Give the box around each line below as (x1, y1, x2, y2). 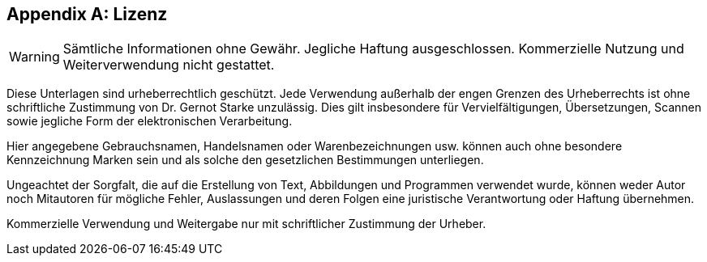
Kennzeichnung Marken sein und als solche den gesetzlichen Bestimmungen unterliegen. (6, 153, 484, 167)
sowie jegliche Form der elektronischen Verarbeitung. (6, 114, 293, 129)
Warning (9, 49, 60, 65)
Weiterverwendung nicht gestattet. (62, 57, 275, 74)
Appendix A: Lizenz (6, 4, 168, 24)
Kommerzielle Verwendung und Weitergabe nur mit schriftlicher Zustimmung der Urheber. (6, 217, 486, 231)
